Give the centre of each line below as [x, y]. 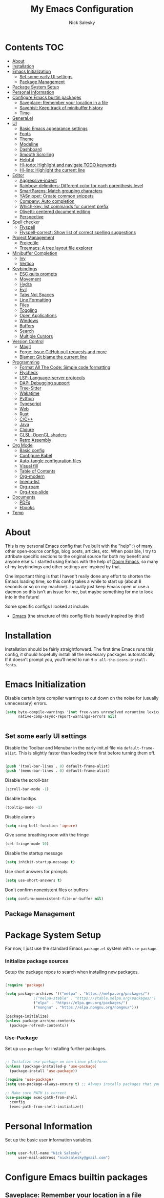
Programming [26, 362]
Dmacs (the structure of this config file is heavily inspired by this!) [78, 616]
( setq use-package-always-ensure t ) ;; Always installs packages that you [83, 1084]
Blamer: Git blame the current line [53, 357]
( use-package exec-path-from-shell [41, 1098]
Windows [29, 321]
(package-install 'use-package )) [43, 1071]
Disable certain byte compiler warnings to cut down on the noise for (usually [82, 698]
